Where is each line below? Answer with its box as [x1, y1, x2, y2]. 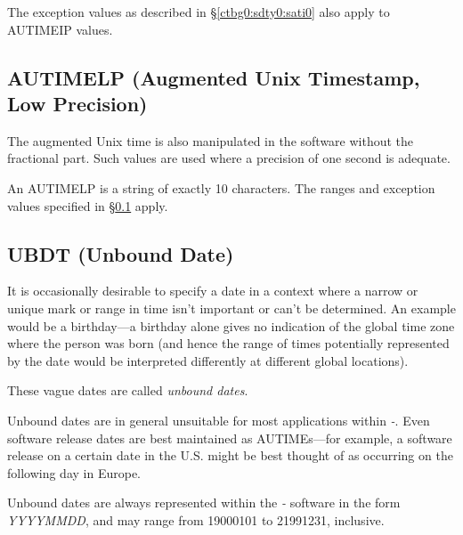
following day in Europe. [7, 463, 141, 482]
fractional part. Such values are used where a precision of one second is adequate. [7, 149, 451, 167]
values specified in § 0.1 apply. [7, 196, 168, 215]
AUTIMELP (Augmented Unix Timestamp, [7, 63, 420, 91]
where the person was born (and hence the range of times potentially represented [7, 334, 450, 353]
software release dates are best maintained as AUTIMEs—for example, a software [7, 428, 452, 447]
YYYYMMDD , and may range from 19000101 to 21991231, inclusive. [7, 510, 385, 529]
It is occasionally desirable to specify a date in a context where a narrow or [7, 281, 418, 300]
